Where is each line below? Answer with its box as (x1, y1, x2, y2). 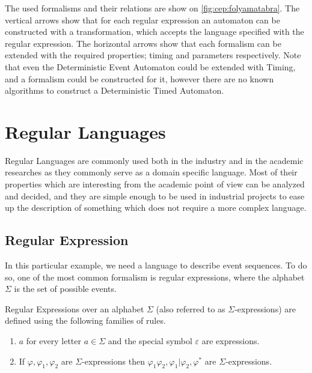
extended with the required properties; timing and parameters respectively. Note (5, 49, 301, 61)
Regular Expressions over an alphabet (5, 302, 144, 315)
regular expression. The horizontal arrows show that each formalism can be (5, 37, 281, 49)
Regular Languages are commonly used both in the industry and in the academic (5, 154, 304, 166)
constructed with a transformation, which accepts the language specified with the (5, 25, 304, 38)
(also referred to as (156, 302, 225, 315)
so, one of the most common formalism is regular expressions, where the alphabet (5, 270, 305, 283)
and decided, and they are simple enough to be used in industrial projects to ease (5, 189, 305, 202)
